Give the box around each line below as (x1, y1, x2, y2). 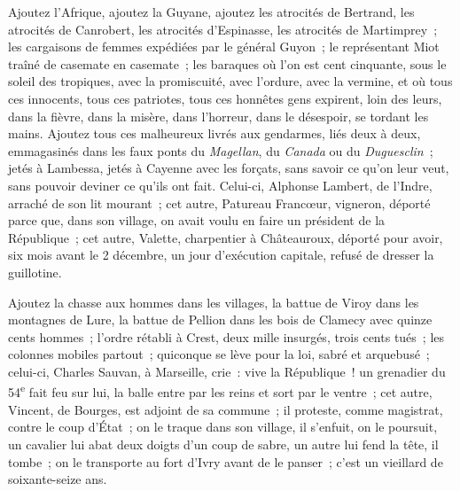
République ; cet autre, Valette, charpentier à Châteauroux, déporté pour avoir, (8, 228, 443, 246)
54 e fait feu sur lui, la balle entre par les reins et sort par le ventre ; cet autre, (8, 380, 433, 401)
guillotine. (8, 262, 62, 281)
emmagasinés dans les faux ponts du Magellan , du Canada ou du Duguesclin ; (8, 141, 433, 160)
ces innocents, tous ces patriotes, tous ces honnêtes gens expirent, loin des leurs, (8, 89, 442, 107)
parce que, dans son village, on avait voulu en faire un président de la (8, 211, 386, 230)
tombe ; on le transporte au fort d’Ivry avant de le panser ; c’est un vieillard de (8, 452, 443, 471)
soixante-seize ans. (8, 470, 107, 488)
